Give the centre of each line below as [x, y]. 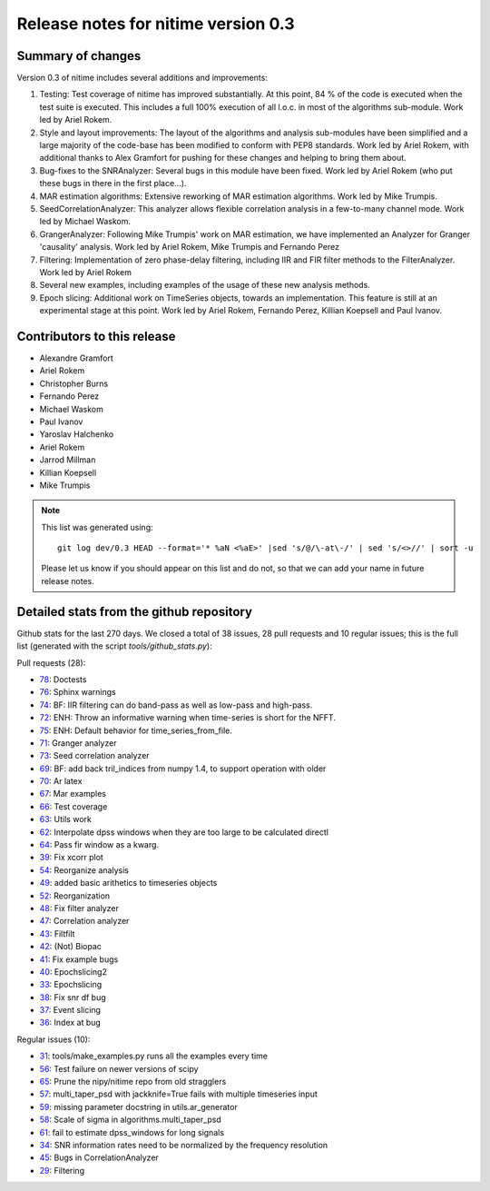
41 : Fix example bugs [79, 959]
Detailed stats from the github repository [135, 612]
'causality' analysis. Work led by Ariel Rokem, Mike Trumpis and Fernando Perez [190, 247]
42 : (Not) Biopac [70, 947]
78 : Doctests [63, 679]
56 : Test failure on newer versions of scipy [119, 1068]
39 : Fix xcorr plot [71, 858]
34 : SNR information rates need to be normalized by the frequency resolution [184, 1145]
